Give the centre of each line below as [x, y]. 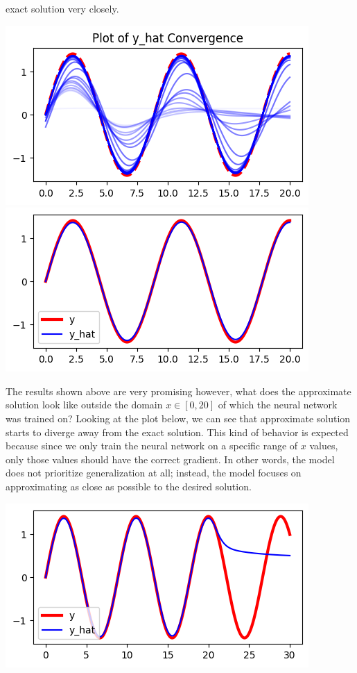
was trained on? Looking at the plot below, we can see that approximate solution [178, 418]
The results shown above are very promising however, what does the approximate [178, 391]
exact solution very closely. [62, 8]
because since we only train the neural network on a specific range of [152, 446]
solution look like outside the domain [84, 405]
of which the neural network [278, 405]
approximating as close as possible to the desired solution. [129, 486]
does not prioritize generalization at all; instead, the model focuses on [154, 473]
